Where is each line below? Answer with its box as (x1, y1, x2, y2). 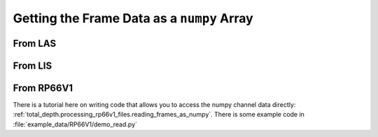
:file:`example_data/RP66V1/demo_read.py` (13, 120, 138, 129)
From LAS (13, 37, 56, 49)
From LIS (13, 59, 52, 71)
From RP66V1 (13, 82, 73, 94)
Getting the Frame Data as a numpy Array (13, 10, 253, 26)
